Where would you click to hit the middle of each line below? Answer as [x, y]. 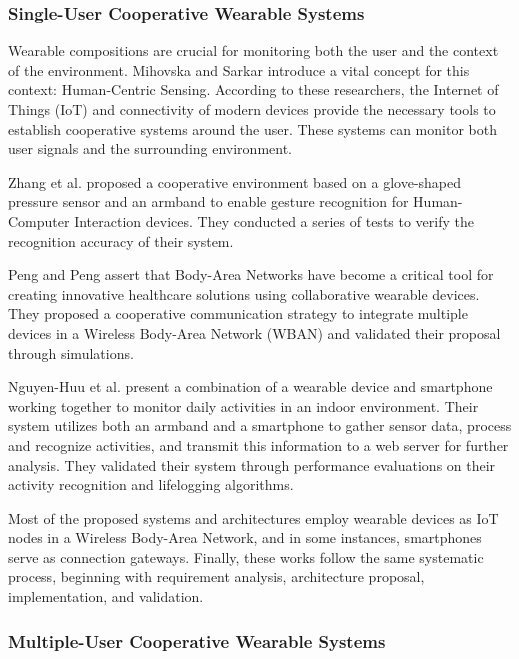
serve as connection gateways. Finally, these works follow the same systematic [246, 556]
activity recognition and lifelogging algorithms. [151, 484]
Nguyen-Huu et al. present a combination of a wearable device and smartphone [250, 386]
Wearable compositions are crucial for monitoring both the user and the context [253, 50]
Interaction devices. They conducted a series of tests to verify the [274, 220]
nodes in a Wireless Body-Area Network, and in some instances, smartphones [245, 537]
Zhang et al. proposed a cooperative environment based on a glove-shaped [235, 181]
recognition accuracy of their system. [121, 240]
